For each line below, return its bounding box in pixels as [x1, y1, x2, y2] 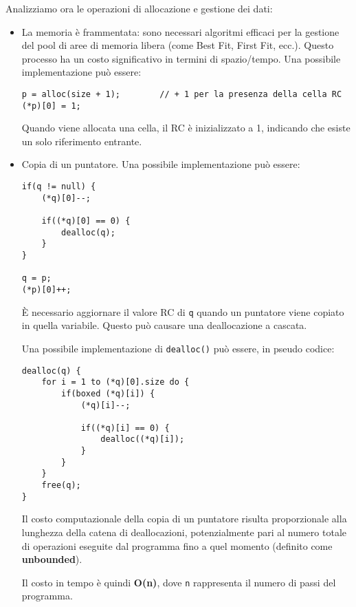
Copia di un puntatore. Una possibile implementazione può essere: [21, 157, 300, 171]
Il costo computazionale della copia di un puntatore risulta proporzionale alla [21, 511, 347, 526]
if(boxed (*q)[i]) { [61, 388, 155, 398]
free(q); [41, 480, 81, 491]
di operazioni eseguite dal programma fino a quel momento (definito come [21, 538, 333, 553]
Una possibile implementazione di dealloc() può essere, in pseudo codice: [21, 341, 335, 355]
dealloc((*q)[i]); [100, 434, 185, 445]
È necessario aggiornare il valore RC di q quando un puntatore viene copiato [21, 304, 344, 319]
